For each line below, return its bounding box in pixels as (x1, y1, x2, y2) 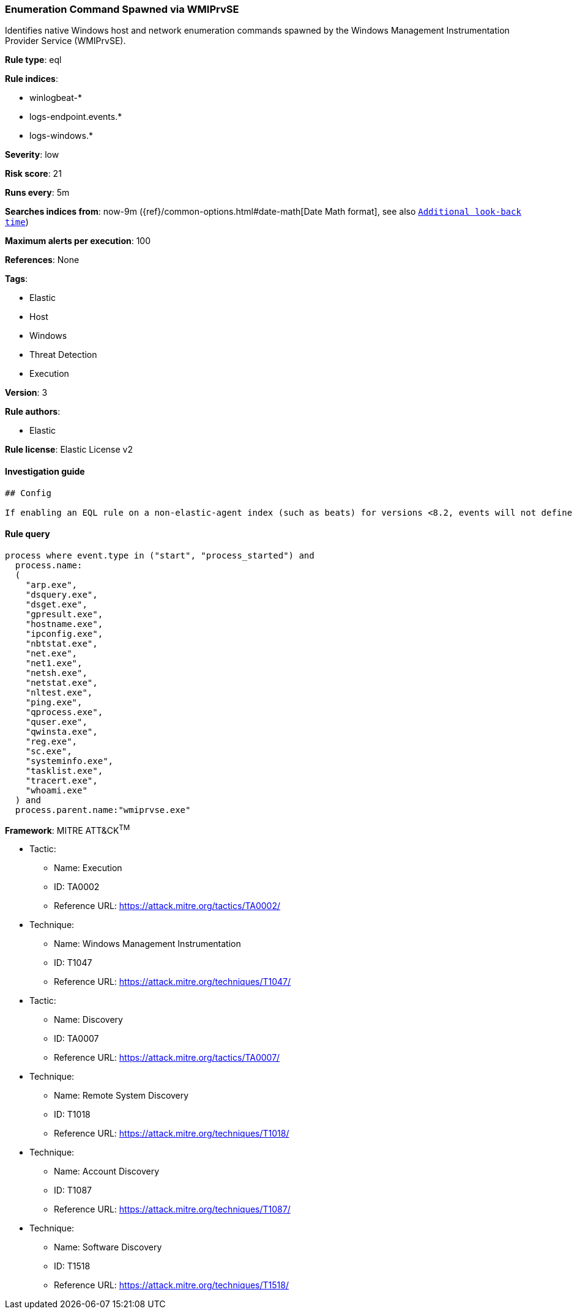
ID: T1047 (54, 957, 92, 968)
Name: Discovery (54, 1014, 123, 1025)
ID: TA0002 (54, 882, 100, 893)
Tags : (5, 273, 28, 284)
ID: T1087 (54, 1185, 92, 1196)
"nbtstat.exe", (25, 638, 98, 648)
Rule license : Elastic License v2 (5, 444, 133, 455)
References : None (5, 254, 80, 265)
